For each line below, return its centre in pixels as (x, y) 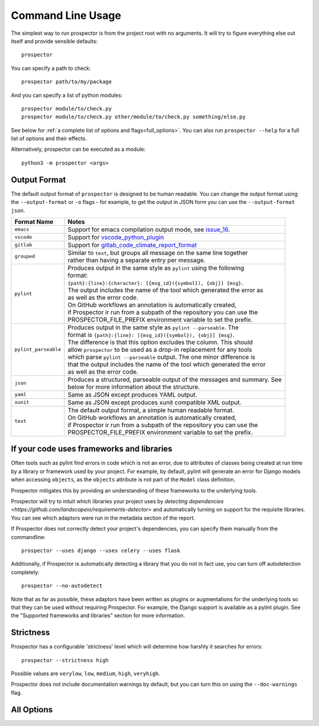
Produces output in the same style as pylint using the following (156, 268)
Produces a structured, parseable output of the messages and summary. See (175, 380)
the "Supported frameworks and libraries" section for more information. (98, 615)
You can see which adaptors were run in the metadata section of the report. (103, 518)
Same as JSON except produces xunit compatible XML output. (154, 402)
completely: (25, 572)
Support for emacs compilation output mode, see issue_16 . (149, 229)
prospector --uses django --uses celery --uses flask (101, 550)
